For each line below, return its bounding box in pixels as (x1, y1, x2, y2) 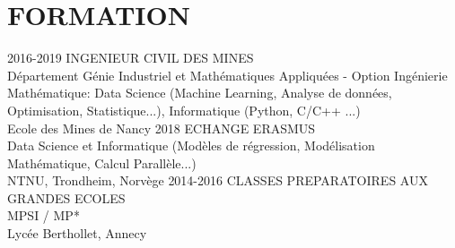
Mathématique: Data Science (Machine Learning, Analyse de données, (7, 83, 392, 102)
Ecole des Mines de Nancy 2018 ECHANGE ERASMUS (7, 118, 316, 137)
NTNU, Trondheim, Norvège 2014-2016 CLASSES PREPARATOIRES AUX (7, 171, 428, 190)
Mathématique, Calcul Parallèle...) (7, 153, 197, 172)
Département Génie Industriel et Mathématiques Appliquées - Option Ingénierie (7, 65, 448, 84)
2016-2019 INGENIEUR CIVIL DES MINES (7, 48, 254, 67)
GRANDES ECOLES (7, 188, 126, 207)
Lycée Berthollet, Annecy (7, 224, 147, 243)
